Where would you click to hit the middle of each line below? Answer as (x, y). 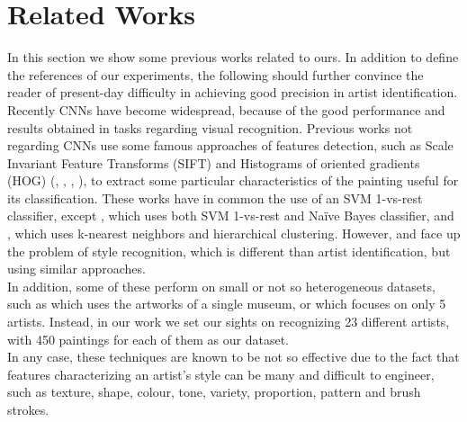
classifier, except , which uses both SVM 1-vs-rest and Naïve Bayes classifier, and (231, 215)
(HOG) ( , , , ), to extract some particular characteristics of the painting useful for (233, 180)
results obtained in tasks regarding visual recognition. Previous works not (210, 127)
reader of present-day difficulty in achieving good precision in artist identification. (233, 92)
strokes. (28, 409)
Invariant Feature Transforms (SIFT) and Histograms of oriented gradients (214, 162)
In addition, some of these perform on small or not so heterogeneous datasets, (221, 286)
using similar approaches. (76, 269)
